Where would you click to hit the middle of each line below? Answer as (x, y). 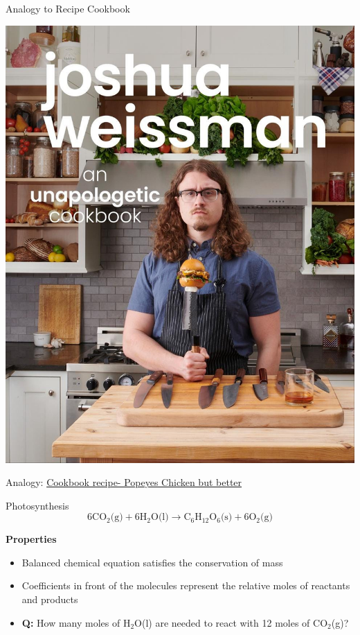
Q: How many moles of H (76, 622)
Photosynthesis (37, 505)
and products (50, 599)
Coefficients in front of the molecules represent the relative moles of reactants (186, 585)
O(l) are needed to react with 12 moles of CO (231, 622)
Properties (31, 539)
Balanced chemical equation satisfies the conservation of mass (152, 562)
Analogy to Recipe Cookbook (68, 8)
